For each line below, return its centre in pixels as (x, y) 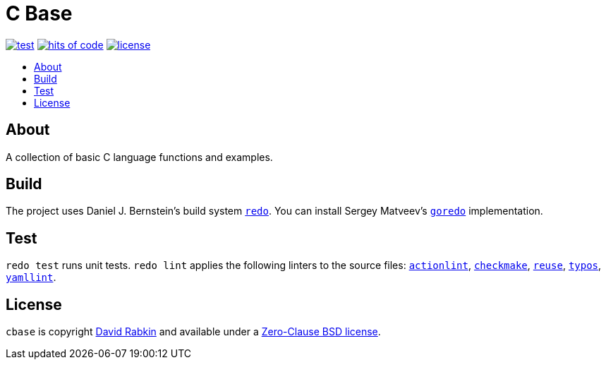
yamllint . (31, 277)
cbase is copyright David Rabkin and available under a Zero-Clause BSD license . (193, 332)
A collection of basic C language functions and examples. (139, 157)
